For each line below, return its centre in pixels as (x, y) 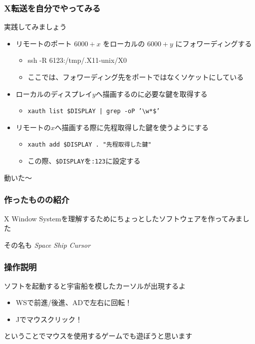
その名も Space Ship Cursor (47, 245)
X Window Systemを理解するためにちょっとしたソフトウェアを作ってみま (123, 218)
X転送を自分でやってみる (52, 8)
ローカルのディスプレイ (54, 93)
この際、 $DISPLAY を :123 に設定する (84, 161)
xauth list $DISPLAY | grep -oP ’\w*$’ (94, 111)
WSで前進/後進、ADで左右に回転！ (74, 302)
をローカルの (124, 43)
